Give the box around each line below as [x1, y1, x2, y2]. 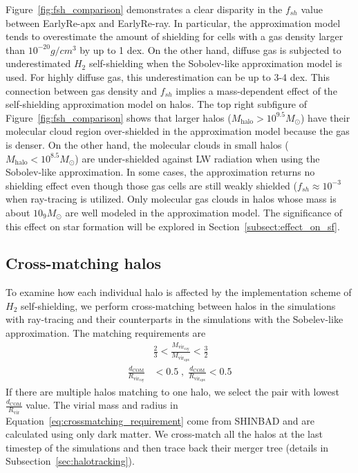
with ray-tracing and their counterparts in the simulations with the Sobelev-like [6, 312, 343, 326]
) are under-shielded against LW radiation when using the [75, 151, 320, 165]
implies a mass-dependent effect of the [176, 83, 337, 98]
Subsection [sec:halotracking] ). [6, 454, 135, 468]
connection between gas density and [6, 83, 158, 98]
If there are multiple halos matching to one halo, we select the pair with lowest [6, 384, 339, 398]
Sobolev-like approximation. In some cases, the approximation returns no [6, 165, 315, 179]
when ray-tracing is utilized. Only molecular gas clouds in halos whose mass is [6, 192, 337, 206]
